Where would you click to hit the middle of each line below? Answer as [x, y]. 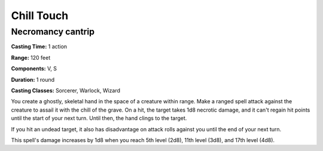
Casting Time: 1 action [39, 47]
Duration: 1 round [33, 79]
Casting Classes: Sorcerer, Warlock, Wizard [66, 90]
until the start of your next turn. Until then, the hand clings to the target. [99, 118]
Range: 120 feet [31, 57]
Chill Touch [40, 16]
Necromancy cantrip [53, 32]
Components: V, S [34, 69]
